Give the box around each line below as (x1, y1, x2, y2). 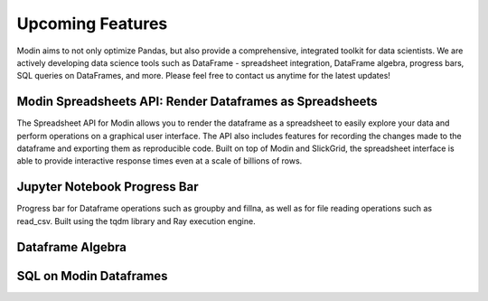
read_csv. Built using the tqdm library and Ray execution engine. (16, 215, 257, 226)
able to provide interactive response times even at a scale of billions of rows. (16, 155, 303, 166)
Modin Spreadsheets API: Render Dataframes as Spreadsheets (16, 94, 379, 109)
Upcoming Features (16, 14, 168, 33)
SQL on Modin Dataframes (16, 268, 168, 284)
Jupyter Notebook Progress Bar (16, 179, 199, 194)
